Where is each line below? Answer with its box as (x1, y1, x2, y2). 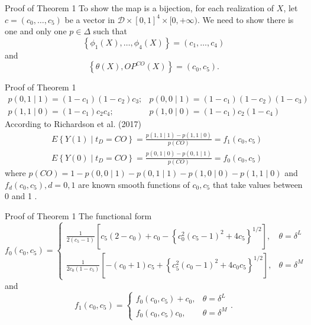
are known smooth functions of (78, 178, 190, 190)
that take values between (212, 178, 303, 190)
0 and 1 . (5, 190, 37, 202)
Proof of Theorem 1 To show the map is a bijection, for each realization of (5, 2, 274, 14)
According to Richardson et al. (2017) (5, 118, 141, 130)
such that (93, 25, 128, 37)
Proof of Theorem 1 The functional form (5, 209, 152, 222)
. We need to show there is (197, 13, 294, 25)
